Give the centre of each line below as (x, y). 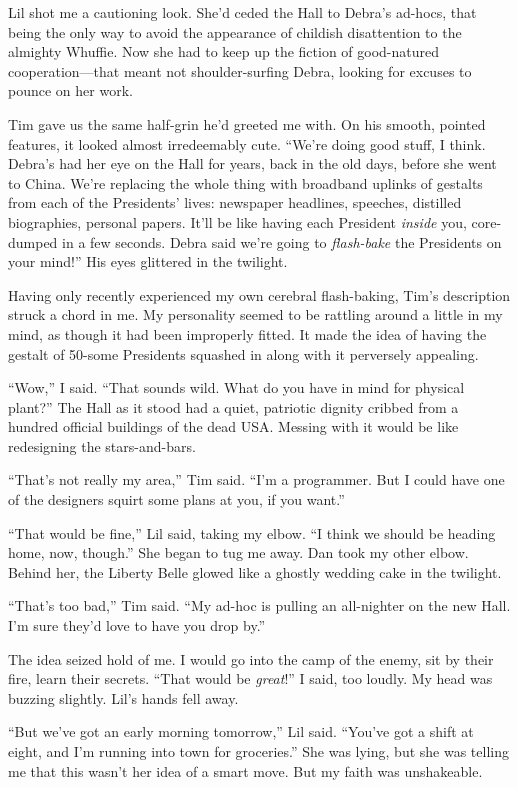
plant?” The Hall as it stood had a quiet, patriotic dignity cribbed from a (233, 406)
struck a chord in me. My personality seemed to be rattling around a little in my (255, 314)
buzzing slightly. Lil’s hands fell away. (123, 697)
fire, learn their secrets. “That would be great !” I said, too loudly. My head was (250, 678)
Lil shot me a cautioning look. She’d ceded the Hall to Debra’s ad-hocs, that (242, 12)
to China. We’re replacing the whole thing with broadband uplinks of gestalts (245, 182)
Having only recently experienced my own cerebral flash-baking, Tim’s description (259, 294)
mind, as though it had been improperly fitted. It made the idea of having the (247, 333)
